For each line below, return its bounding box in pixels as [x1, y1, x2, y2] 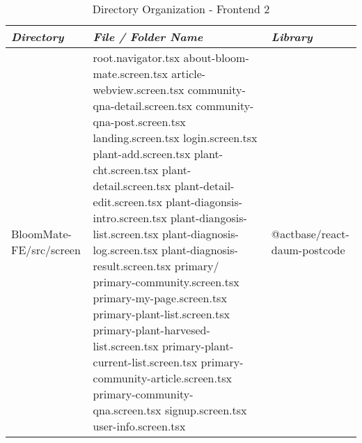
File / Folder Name [93, 29, 203, 45]
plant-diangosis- [170, 210, 247, 226]
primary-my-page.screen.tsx [93, 290, 227, 306]
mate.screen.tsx [93, 65, 168, 81]
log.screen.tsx [93, 242, 158, 258]
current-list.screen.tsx [93, 354, 198, 370]
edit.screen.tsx [93, 194, 162, 210]
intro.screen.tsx [93, 210, 167, 226]
